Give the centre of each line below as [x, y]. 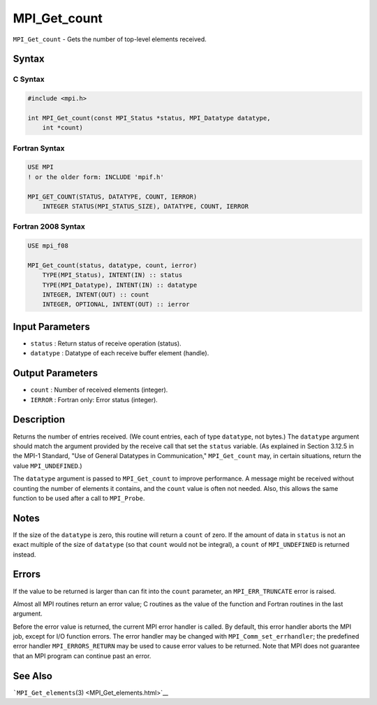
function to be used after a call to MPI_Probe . [79, 498]
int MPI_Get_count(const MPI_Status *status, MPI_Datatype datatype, [149, 118]
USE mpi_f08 [48, 246]
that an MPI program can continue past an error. [82, 656]
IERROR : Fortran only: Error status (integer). [94, 399]
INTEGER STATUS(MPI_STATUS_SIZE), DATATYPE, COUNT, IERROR [146, 206]
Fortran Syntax [39, 148]
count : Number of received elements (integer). [99, 390]
